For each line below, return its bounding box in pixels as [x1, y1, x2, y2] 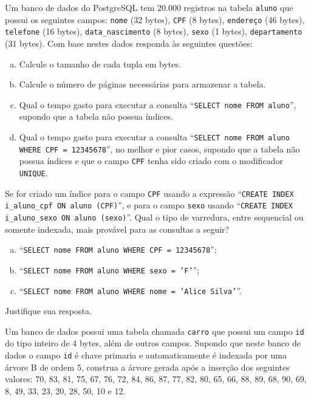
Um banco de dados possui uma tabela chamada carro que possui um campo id [5, 324, 304, 337]
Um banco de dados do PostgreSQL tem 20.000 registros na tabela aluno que [5, 1, 293, 13]
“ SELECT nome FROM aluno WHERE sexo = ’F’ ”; [19, 263, 200, 276]
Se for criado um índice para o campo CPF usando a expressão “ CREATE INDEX [5, 187, 294, 199]
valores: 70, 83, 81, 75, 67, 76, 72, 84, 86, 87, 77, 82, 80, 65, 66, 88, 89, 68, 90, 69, [5, 372, 307, 385]
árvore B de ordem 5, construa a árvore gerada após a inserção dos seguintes [5, 360, 290, 373]
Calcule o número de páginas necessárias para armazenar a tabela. [19, 78, 266, 91]
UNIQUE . [19, 166, 48, 179]
